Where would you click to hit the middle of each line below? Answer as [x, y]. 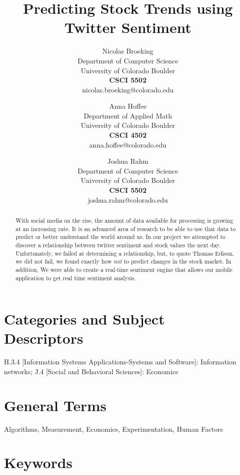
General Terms [55, 405]
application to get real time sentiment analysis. [76, 278]
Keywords [38, 462]
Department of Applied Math [128, 115]
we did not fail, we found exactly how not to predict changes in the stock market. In [123, 261]
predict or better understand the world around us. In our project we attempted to [120, 237]
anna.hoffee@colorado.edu [128, 144]
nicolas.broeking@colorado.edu [128, 89]
